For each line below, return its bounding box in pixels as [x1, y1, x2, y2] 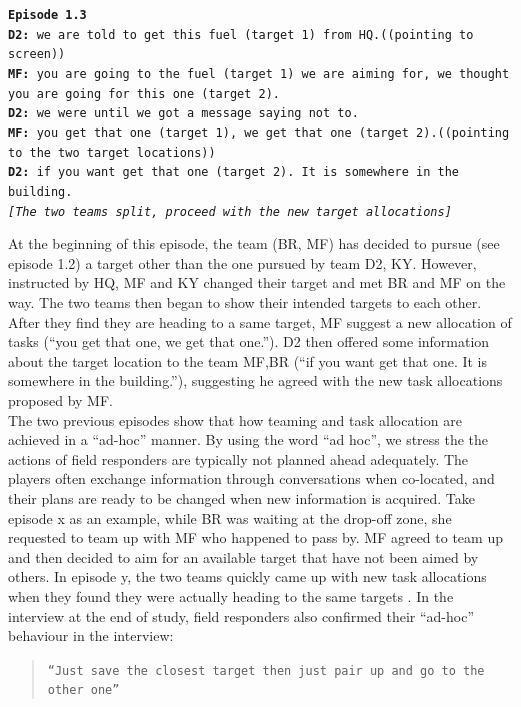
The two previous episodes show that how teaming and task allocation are [8, 409, 462, 430]
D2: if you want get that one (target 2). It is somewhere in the [8, 165, 460, 180]
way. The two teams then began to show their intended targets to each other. [8, 292, 482, 312]
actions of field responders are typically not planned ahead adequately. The [8, 448, 469, 469]
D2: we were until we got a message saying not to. [8, 106, 359, 121]
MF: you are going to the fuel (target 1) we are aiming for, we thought [8, 66, 510, 81]
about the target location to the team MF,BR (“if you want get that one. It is [8, 350, 488, 371]
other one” [47, 683, 120, 698]
